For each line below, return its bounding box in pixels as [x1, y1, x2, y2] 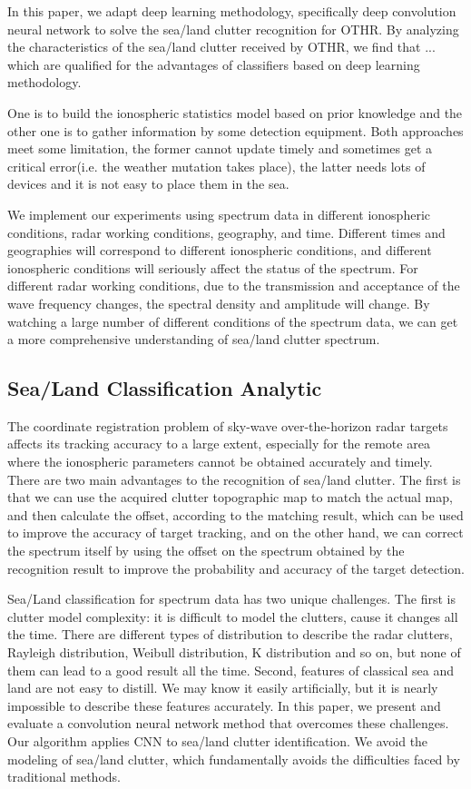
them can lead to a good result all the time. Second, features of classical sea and [7, 660, 454, 679]
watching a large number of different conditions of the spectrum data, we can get [7, 311, 458, 330]
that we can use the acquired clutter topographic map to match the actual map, [7, 488, 453, 507]
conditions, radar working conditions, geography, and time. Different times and [7, 222, 446, 242]
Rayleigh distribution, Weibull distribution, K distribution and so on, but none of [7, 643, 461, 662]
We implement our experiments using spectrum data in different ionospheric [7, 204, 431, 223]
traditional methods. [7, 767, 121, 786]
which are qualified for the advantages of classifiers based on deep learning [7, 54, 420, 74]
